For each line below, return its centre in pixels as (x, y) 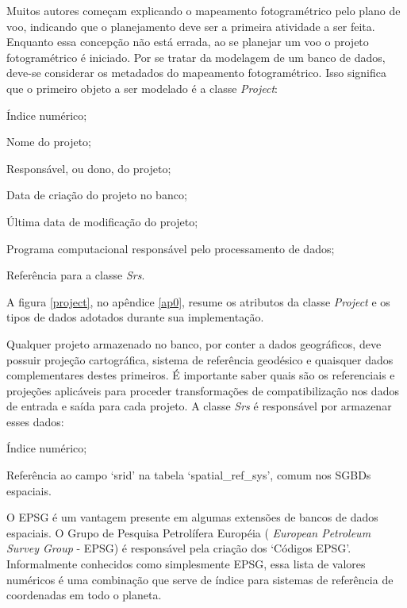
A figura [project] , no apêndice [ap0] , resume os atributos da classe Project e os (198, 301)
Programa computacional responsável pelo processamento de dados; (171, 248)
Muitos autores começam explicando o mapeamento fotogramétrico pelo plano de (203, 10)
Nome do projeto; (49, 142)
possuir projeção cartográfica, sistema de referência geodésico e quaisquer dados (200, 359)
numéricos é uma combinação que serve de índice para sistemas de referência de (200, 579)
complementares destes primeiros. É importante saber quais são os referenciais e (201, 375)
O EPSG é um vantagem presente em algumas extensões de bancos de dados (192, 517)
